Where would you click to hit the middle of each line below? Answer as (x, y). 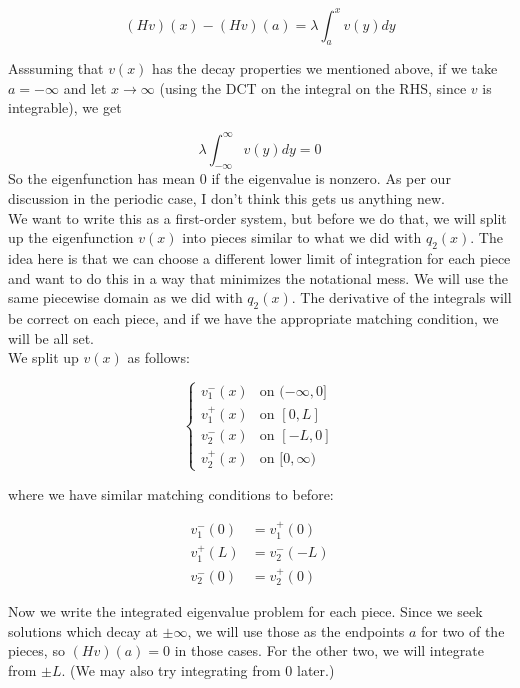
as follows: (158, 357)
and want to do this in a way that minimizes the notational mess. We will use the (258, 277)
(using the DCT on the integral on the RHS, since (313, 87)
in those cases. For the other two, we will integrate (329, 650)
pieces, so (36, 650)
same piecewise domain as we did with (125, 297)
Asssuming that (56, 68)
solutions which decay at (83, 630)
